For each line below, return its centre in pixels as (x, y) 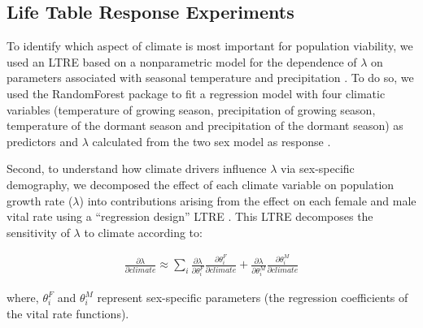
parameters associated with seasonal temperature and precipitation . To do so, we (210, 78)
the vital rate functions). (68, 313)
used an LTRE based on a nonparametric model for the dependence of (182, 61)
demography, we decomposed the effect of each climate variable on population (201, 184)
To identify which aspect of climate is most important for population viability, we (210, 46)
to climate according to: (143, 232)
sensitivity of (38, 232)
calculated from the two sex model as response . (211, 141)
